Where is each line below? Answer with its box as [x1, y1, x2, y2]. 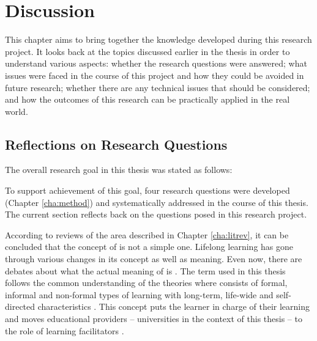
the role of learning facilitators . [5, 324, 124, 337]
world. [5, 105, 28, 117]
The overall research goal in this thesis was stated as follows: [5, 163, 233, 176]
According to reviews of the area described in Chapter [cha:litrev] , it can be [5, 228, 289, 241]
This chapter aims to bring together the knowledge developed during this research [5, 33, 312, 46]
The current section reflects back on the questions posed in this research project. [5, 208, 307, 221]
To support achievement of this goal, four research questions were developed [5, 184, 290, 197]
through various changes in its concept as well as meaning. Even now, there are [5, 252, 302, 265]
